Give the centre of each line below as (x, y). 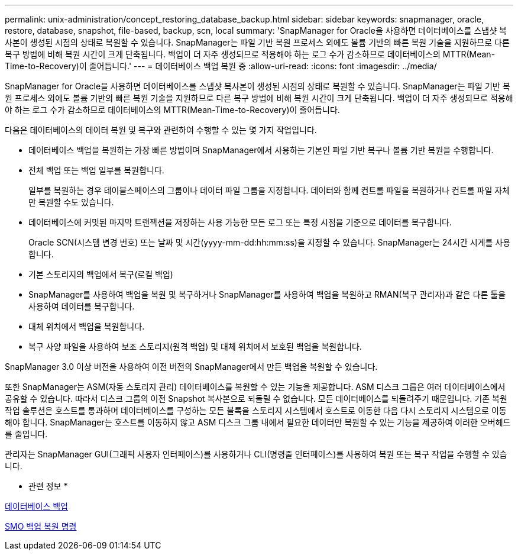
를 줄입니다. (26, 434)
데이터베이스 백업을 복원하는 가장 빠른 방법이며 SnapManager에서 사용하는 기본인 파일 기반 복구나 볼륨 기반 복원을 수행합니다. (261, 150)
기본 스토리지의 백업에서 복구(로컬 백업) (101, 274)
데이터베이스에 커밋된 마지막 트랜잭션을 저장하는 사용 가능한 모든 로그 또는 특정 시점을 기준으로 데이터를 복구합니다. (240, 222)
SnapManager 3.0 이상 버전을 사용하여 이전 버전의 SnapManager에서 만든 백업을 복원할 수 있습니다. (191, 367)
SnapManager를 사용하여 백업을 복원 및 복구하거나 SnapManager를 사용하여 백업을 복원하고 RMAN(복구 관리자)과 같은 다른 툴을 (267, 294)
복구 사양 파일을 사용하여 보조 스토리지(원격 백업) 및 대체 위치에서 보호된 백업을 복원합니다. (195, 346)
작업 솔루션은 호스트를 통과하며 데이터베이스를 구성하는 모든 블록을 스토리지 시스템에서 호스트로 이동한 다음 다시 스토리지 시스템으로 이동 (256, 410)
